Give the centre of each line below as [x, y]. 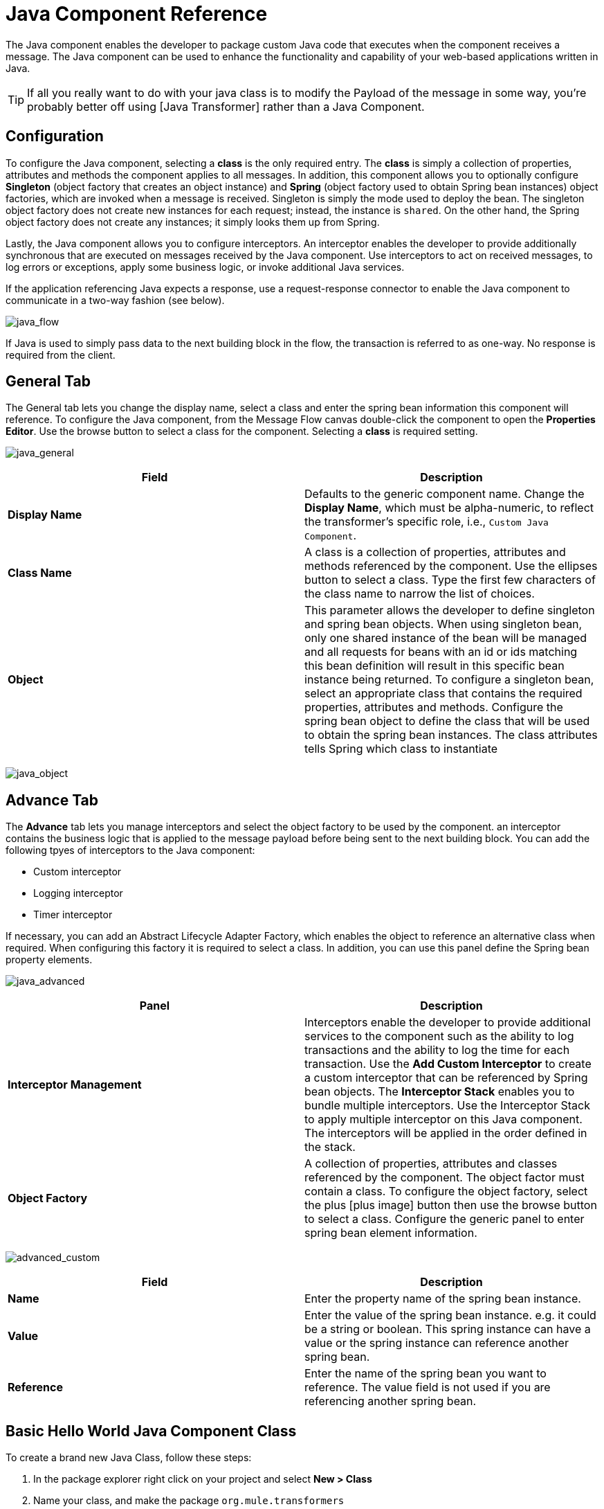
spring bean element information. [391, 1233]
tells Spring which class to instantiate [401, 749]
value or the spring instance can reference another [437, 1343]
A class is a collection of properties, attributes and [435, 552]
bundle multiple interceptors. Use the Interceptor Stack [447, 1106]
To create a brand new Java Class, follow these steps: [129, 1458]
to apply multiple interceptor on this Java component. [443, 1119]
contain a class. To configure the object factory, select [446, 1191]
